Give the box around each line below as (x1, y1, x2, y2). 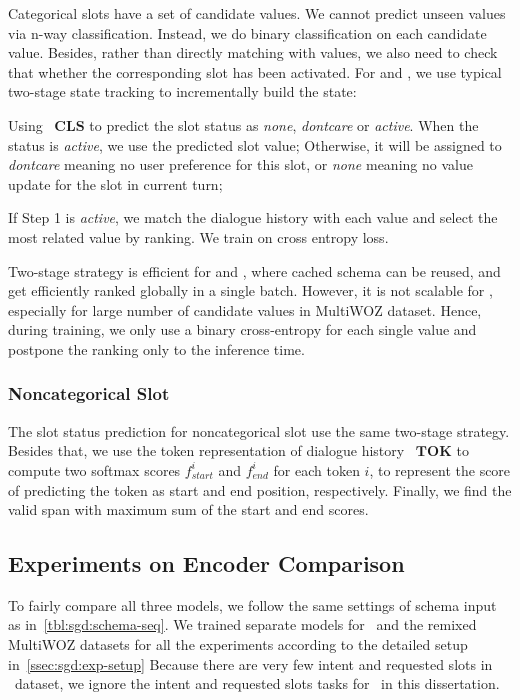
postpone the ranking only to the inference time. (8, 338, 305, 359)
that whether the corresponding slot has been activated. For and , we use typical (8, 61, 502, 82)
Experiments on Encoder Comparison (8, 548, 405, 579)
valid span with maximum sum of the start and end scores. (8, 499, 369, 520)
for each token (273, 459, 360, 480)
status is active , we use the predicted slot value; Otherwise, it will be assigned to (8, 134, 502, 155)
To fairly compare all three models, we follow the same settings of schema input (8, 594, 497, 615)
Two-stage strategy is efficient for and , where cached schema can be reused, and (8, 260, 501, 281)
